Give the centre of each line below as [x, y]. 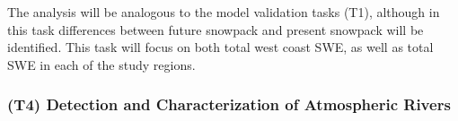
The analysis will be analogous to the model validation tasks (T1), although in [224, 12]
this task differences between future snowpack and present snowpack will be [216, 29]
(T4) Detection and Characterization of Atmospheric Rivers [229, 104]
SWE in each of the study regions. [101, 64]
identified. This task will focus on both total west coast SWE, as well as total [220, 47]
